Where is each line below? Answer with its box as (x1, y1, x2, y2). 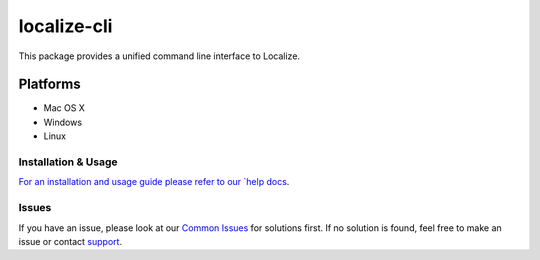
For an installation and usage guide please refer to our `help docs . (18, 176, 290, 188)
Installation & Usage (18, 155, 118, 169)
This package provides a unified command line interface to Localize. (18, 50, 300, 62)
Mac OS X (43, 102, 85, 114)
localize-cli (18, 15, 113, 37)
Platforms (18, 76, 81, 93)
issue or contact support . (18, 235, 123, 247)
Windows (43, 116, 83, 128)
